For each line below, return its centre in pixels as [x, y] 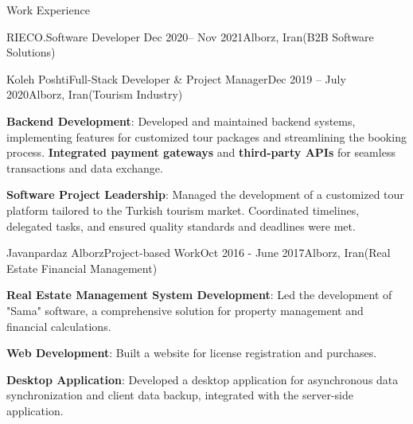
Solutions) [31, 52]
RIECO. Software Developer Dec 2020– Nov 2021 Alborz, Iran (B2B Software [190, 36]
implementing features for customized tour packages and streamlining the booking [206, 136]
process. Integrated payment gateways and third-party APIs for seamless [201, 152]
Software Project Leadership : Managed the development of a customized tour [205, 194]
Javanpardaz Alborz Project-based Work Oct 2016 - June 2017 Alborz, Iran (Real [199, 253]
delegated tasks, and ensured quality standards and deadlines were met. [181, 226]
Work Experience [48, 10]
